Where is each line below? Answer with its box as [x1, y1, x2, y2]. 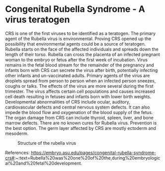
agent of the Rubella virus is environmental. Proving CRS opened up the [5, 36, 152, 42]
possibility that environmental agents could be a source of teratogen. [5, 41, 146, 47]
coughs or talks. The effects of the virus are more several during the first [5, 83, 154, 89]
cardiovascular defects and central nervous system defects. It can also [5, 104, 150, 110]
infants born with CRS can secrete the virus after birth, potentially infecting [5, 67, 158, 73]
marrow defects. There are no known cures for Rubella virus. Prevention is [5, 120, 157, 126]
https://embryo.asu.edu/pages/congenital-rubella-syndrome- [30, 150, 157, 156]
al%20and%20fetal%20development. [5, 160, 83, 166]
